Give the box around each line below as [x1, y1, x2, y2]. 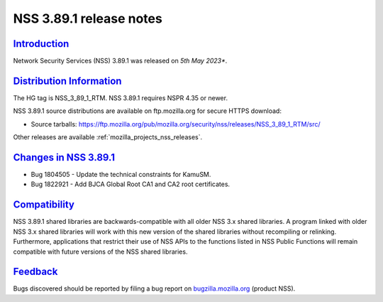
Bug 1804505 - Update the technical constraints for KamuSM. [30, 171, 211, 179]
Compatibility [13, 199, 74, 211]
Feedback [13, 266, 58, 278]
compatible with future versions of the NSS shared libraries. [13, 247, 188, 256]
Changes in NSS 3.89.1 [13, 151, 116, 163]
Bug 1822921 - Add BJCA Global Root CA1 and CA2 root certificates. [30, 180, 231, 188]
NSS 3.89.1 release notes [13, 11, 162, 26]
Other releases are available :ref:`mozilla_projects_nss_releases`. [13, 133, 203, 141]
